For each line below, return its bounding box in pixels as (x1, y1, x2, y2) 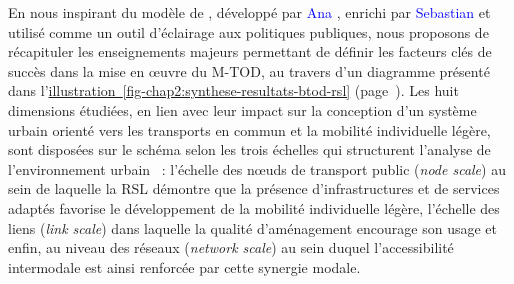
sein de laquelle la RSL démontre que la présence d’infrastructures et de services (8, 178, 500, 199)
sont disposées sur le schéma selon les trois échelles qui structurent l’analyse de (8, 139, 491, 160)
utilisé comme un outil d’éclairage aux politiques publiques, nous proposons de (8, 21, 489, 42)
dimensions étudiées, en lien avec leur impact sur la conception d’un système (8, 99, 477, 120)
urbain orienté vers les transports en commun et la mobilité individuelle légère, (8, 119, 491, 140)
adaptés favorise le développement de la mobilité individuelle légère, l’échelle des (8, 197, 500, 218)
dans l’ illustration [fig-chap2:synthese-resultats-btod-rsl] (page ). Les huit (8, 80, 459, 101)
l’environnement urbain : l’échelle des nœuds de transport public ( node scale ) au (8, 158, 506, 179)
